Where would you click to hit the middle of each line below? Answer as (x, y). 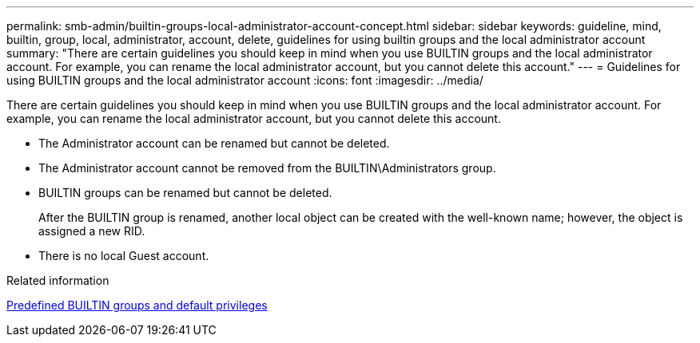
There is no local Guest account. (124, 256)
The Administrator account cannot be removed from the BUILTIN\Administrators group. (267, 168)
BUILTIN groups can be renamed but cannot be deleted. (185, 193)
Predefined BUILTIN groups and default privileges (137, 305)
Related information (58, 280)
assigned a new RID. (92, 231)
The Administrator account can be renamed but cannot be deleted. (214, 143)
